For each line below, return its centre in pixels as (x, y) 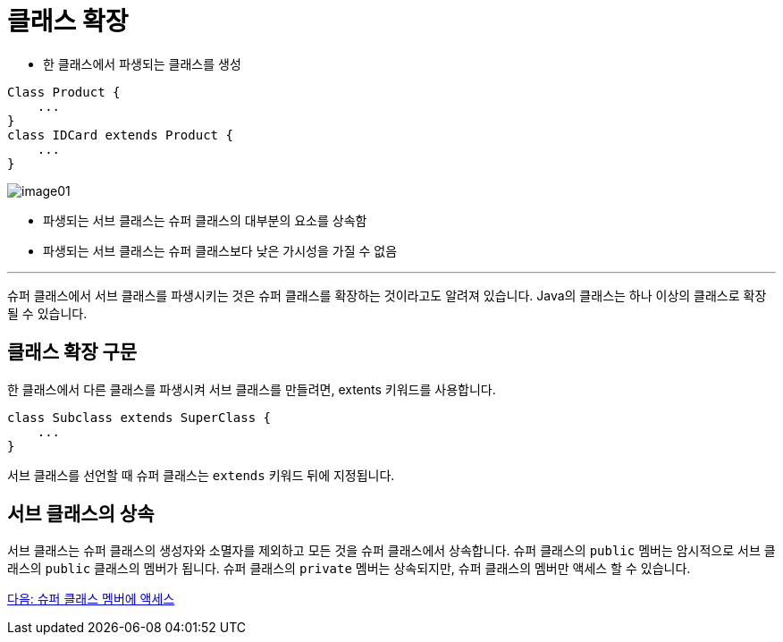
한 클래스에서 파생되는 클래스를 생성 (142, 63)
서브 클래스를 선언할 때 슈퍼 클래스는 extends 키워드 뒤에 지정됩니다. (201, 475)
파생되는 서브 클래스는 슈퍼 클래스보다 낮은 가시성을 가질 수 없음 (220, 250)
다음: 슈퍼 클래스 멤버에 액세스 (91, 599)
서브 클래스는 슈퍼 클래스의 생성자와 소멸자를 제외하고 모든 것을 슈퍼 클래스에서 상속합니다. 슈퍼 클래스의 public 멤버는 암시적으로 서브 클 (391, 551)
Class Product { (64, 92)
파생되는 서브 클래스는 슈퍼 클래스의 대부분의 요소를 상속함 (205, 220)
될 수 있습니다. (47, 313)
